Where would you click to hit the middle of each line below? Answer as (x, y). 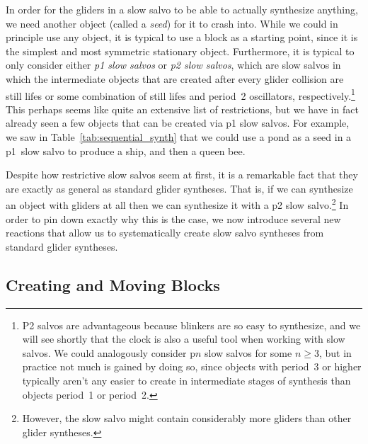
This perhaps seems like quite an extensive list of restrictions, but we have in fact (182, 109)
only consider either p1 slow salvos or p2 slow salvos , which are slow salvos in (173, 65)
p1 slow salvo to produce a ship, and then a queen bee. (126, 150)
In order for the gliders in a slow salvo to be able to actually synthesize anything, (182, 9)
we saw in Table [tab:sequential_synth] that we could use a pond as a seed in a (179, 137)
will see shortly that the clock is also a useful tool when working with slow (184, 339)
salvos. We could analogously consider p (109, 352)
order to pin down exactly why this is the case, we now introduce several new (173, 218)
